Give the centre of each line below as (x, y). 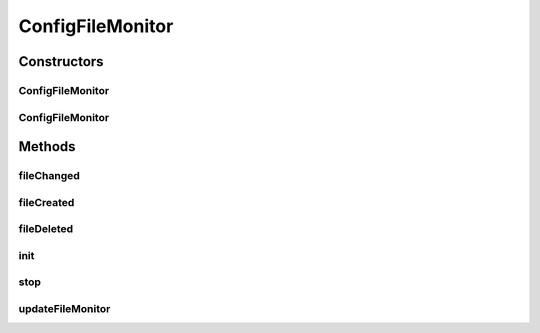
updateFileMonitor (64, 308)
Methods (47, 146)
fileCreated (46, 202)
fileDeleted (46, 229)
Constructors (61, 61)
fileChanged (49, 176)
